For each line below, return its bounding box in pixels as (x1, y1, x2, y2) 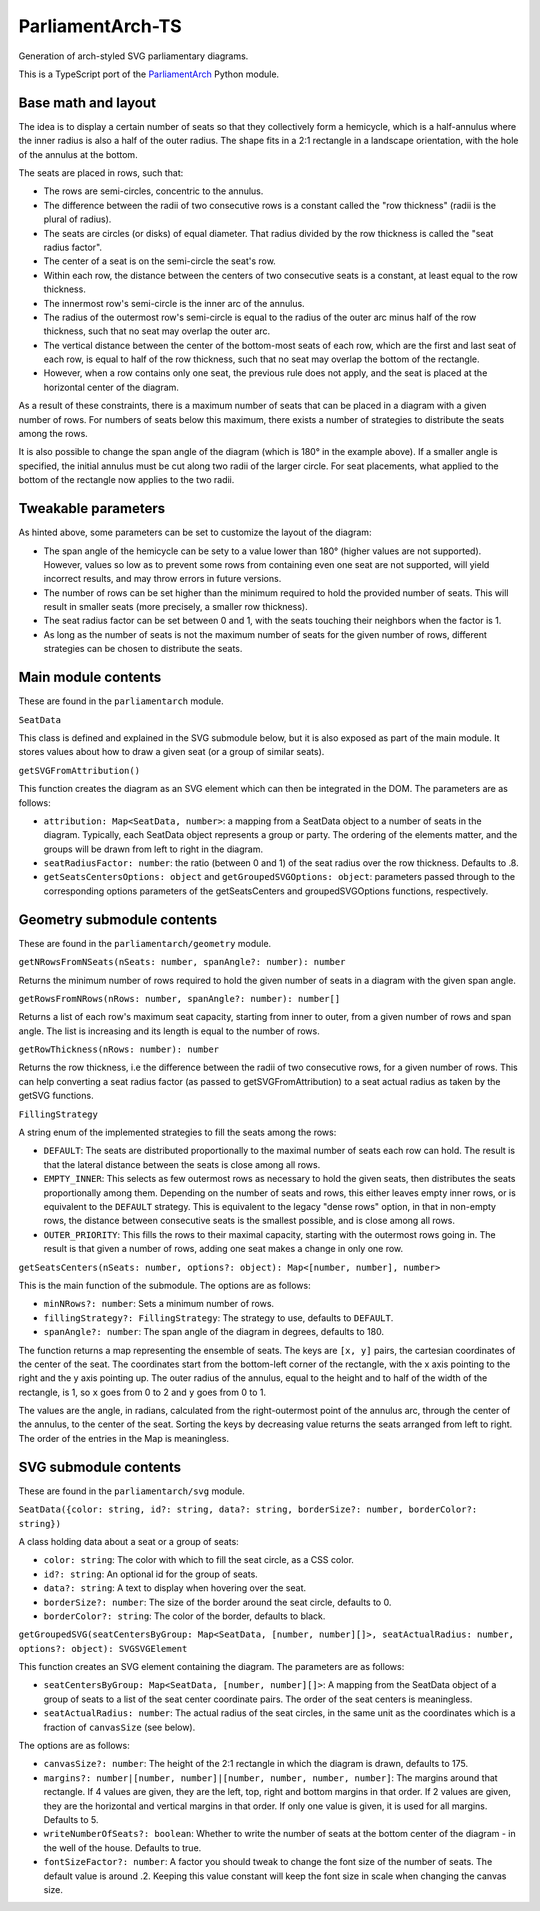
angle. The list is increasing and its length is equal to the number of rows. (18, 1025, 320, 1037)
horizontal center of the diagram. (43, 381, 180, 393)
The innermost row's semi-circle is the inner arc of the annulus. (43, 297, 305, 309)
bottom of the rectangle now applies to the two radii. (18, 474, 235, 486)
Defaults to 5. (43, 1813, 99, 1825)
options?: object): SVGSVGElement (18, 1643, 188, 1654)
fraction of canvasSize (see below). (43, 1721, 196, 1733)
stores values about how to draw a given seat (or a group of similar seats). (18, 746, 325, 758)
